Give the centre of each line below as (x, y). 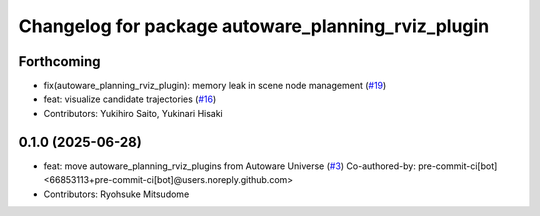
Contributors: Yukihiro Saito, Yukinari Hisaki (133, 113)
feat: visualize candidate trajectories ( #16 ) (130, 99)
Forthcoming (59, 61)
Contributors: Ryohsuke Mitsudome (116, 194)
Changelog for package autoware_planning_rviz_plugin (254, 26)
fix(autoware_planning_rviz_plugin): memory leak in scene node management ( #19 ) (215, 86)
